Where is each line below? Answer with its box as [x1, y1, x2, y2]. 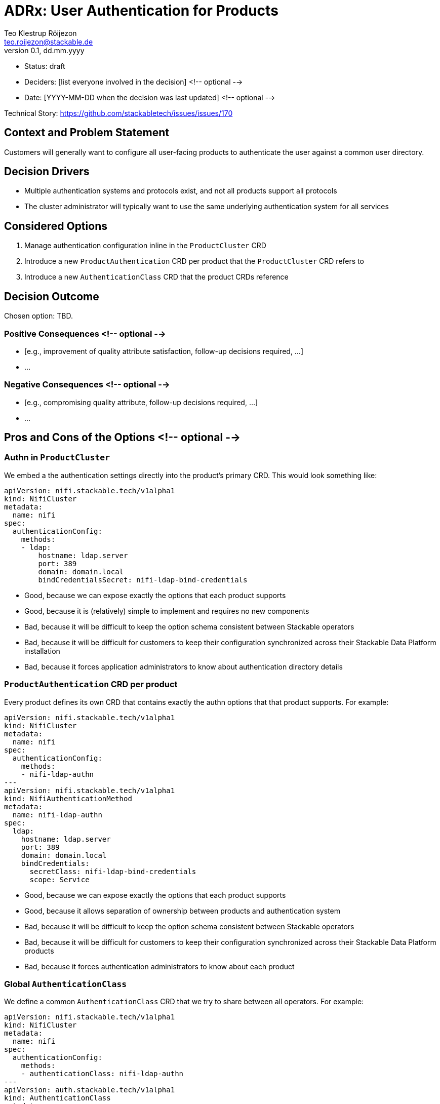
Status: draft [24, 61, 65, 70]
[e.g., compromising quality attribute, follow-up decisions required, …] [24, 398, 258, 407]
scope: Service [29, 875, 90, 884]
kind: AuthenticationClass [4, 1094, 111, 1102]
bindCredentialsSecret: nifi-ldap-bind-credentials [38, 575, 248, 584]
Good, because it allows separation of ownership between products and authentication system [24, 906, 340, 915]
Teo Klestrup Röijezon [4, 28, 77, 37]
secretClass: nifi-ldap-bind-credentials [29, 867, 196, 876]
